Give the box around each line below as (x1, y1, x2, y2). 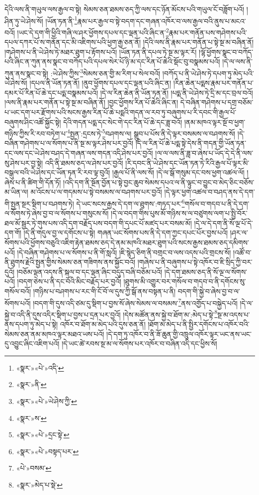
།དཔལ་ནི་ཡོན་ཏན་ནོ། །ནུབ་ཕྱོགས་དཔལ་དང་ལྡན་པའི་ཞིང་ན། (29, 78, 171, 88)
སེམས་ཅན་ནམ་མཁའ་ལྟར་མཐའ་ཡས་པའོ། (4, 328, 104, 339)
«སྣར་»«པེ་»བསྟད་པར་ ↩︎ (16, 446, 79, 456)
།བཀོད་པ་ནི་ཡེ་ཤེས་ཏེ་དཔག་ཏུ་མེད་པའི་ (162, 68, 254, 78)
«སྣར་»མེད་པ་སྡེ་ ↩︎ (16, 479, 63, 490)
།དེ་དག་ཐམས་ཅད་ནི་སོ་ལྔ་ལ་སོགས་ (164, 266, 248, 277)
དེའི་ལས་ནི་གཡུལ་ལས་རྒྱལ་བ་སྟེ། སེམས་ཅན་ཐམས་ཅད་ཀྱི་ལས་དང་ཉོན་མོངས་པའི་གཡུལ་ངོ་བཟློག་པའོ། (4, 4, 245, 14)
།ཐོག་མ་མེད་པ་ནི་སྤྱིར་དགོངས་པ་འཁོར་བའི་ (148, 319, 250, 329)
